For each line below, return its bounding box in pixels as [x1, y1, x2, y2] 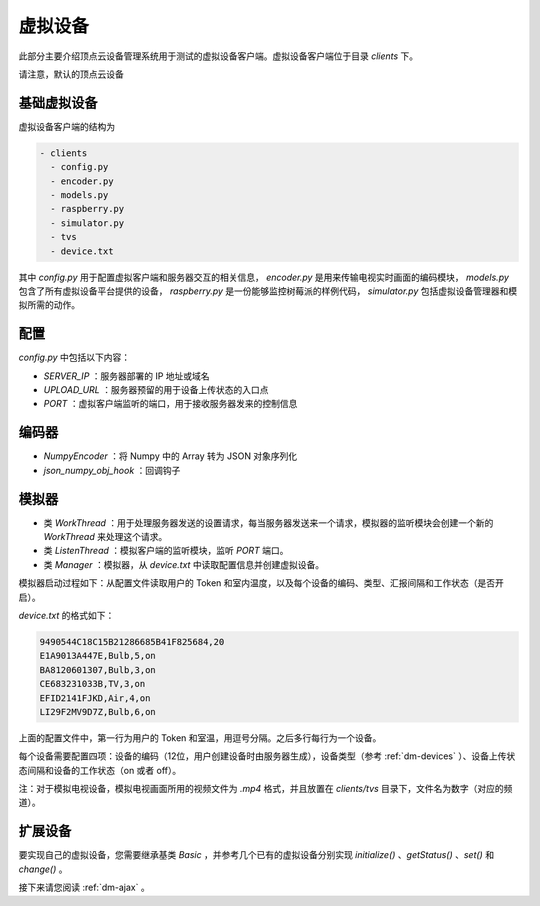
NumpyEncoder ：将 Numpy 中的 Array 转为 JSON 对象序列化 [43, 450, 298, 462]
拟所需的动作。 [18, 299, 80, 311]
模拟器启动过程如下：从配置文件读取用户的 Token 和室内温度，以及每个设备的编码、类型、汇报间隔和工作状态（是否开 [18, 577, 505, 589]
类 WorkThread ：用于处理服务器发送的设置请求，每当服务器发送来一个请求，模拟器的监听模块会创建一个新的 [43, 516, 494, 529]
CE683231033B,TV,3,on [39, 678, 146, 690]
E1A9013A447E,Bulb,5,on [39, 650, 157, 662]
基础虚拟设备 [18, 94, 98, 111]
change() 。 [18, 863, 68, 875]
